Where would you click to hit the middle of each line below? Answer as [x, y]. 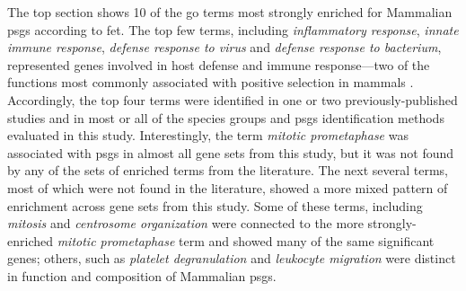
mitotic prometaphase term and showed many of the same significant [246, 240]
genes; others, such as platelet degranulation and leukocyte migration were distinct [232, 258]
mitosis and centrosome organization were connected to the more [185, 223]
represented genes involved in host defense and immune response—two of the [219, 64]
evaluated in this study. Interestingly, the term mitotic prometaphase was [208, 135]
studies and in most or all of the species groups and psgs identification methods [226, 117]
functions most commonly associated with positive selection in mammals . [211, 82]
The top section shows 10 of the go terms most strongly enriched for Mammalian [230, 12]
